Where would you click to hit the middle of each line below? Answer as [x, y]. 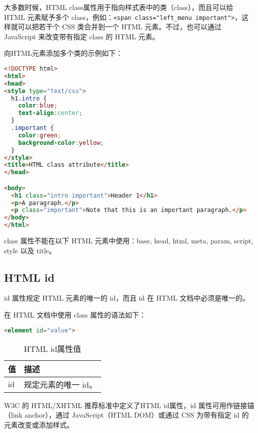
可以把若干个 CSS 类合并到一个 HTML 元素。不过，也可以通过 [120, 27]
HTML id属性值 [52, 348]
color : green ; [40, 135]
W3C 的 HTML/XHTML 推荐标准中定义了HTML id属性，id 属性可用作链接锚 [129, 405]
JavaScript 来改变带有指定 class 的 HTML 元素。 [82, 36]
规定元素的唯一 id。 [61, 384]
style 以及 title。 [30, 250]
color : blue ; [38, 106]
